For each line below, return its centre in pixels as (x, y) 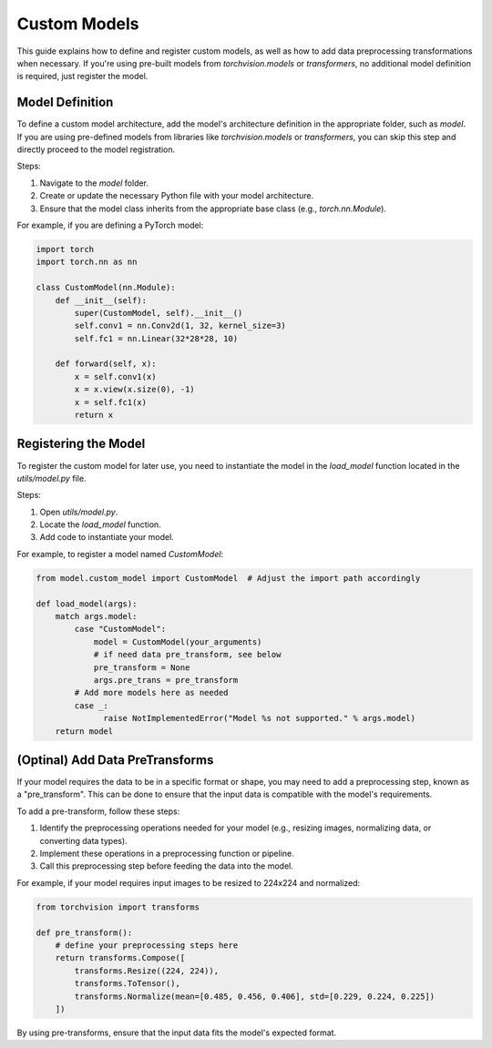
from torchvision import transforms (118, 907)
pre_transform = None (142, 667)
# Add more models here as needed (151, 693)
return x (94, 415)
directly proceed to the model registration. (96, 149)
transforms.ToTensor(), (128, 984)
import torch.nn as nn (87, 262)
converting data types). (83, 840)
